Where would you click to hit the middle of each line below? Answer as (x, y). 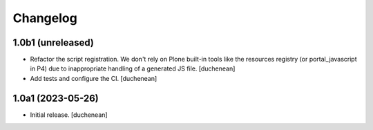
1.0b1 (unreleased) (54, 43)
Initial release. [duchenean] (69, 115)
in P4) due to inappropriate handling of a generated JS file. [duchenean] (133, 68)
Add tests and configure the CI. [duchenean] (94, 78)
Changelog (45, 18)
